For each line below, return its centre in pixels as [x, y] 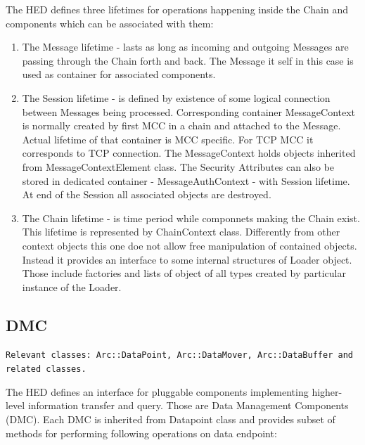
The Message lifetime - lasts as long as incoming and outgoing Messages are [185, 47]
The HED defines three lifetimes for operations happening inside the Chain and [177, 9]
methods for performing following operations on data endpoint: [141, 433]
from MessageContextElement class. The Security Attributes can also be [178, 166]
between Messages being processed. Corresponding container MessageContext [189, 111]
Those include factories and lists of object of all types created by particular [184, 273]
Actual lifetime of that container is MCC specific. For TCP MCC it [168, 139]
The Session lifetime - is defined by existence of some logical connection [176, 97]
